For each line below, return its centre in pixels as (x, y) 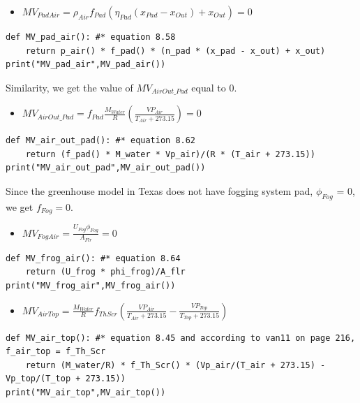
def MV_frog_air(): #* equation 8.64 (93, 258)
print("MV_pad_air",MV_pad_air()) (86, 65)
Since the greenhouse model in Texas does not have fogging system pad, (159, 191)
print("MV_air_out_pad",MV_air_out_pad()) (106, 168)
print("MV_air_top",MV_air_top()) (86, 392)
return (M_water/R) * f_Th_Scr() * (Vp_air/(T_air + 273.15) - (175, 365)
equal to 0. (214, 87)
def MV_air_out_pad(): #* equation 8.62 (101, 141)
